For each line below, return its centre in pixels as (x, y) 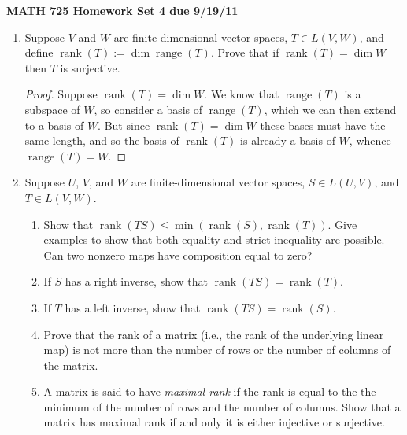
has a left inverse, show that (133, 307)
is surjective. (90, 67)
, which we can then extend (330, 109)
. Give (342, 224)
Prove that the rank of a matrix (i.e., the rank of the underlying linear (214, 334)
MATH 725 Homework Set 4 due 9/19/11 (122, 10)
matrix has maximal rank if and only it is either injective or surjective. (214, 422)
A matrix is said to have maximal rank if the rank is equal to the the (210, 391)
